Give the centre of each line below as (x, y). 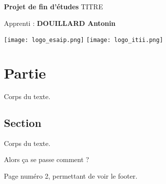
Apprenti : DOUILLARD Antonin (60, 23)
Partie (25, 73)
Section (23, 122)
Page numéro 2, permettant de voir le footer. (71, 175)
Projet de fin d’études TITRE (54, 6)
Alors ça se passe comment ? (46, 159)
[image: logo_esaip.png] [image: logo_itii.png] (83, 40)
